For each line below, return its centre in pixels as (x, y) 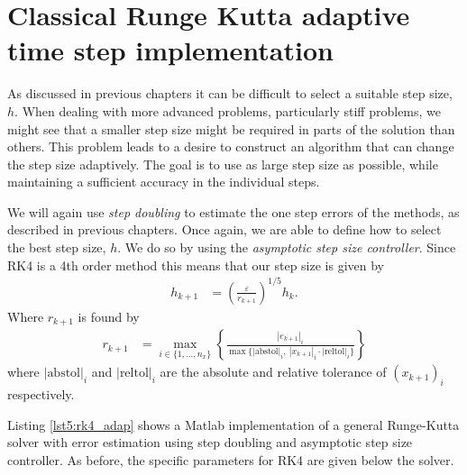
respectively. (41, 394)
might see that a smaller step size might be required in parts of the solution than (231, 128)
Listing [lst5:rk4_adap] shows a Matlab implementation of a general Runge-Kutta (233, 424)
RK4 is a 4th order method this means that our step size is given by (196, 265)
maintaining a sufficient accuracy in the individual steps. (164, 182)
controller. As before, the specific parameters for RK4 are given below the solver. (231, 459)
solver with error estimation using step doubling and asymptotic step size (210, 442)
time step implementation (170, 50)
